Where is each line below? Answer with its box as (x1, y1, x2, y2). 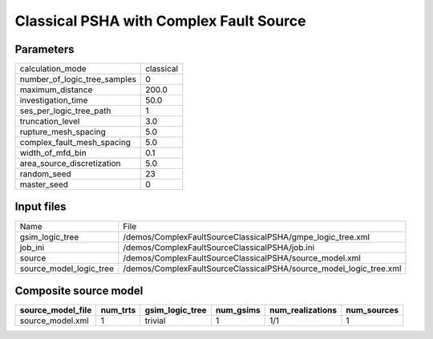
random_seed (19, 168, 71, 180)
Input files (14, 200, 67, 214)
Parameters (14, 42, 75, 56)
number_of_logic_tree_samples (19, 74, 136, 85)
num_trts (100, 305, 136, 316)
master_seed (19, 179, 68, 190)
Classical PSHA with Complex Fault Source (14, 12, 306, 30)
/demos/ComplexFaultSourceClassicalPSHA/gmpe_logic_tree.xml (123, 231, 370, 242)
